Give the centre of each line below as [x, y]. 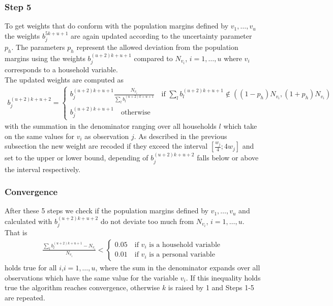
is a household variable [185, 245]
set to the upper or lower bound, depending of [77, 158]
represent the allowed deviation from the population [157, 47]
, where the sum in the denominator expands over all [178, 267]
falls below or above [228, 158]
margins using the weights [45, 58]
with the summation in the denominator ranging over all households [111, 126]
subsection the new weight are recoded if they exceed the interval [106, 146]
